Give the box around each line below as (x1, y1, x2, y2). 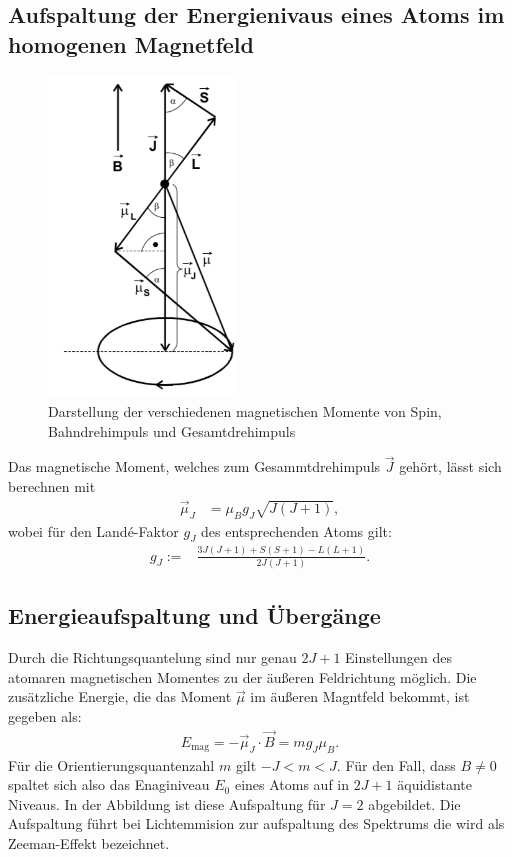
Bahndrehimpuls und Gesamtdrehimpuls (48, 420, 296, 441)
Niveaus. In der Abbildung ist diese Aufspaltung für (8, 793, 326, 814)
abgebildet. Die (368, 793, 461, 814)
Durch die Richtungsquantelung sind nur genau (8, 647, 297, 668)
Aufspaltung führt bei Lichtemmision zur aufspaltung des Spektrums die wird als (8, 813, 505, 834)
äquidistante (397, 774, 473, 795)
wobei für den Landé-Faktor (8, 520, 179, 541)
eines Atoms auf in (234, 774, 350, 795)
